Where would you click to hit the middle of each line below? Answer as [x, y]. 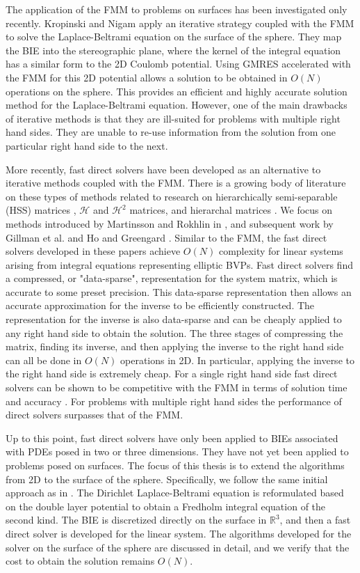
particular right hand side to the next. [87, 145]
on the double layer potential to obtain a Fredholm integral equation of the [166, 506]
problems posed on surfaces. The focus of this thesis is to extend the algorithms [175, 465]
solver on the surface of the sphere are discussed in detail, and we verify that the [178, 547]
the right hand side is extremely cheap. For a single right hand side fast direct [172, 374]
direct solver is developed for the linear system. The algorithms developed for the [179, 533]
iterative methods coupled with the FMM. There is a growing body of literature [176, 183]
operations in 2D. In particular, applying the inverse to [237, 360]
